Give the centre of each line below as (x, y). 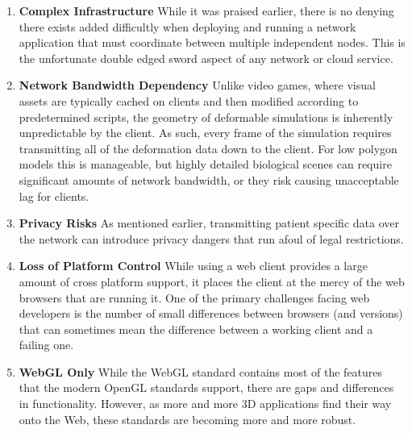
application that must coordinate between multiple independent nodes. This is (212, 42)
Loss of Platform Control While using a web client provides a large (193, 266)
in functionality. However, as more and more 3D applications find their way (205, 404)
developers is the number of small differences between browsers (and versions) (211, 313)
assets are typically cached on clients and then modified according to (189, 100)
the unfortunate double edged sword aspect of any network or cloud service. (206, 58)
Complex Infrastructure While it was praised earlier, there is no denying (206, 10)
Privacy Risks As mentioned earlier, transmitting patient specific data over (209, 223)
